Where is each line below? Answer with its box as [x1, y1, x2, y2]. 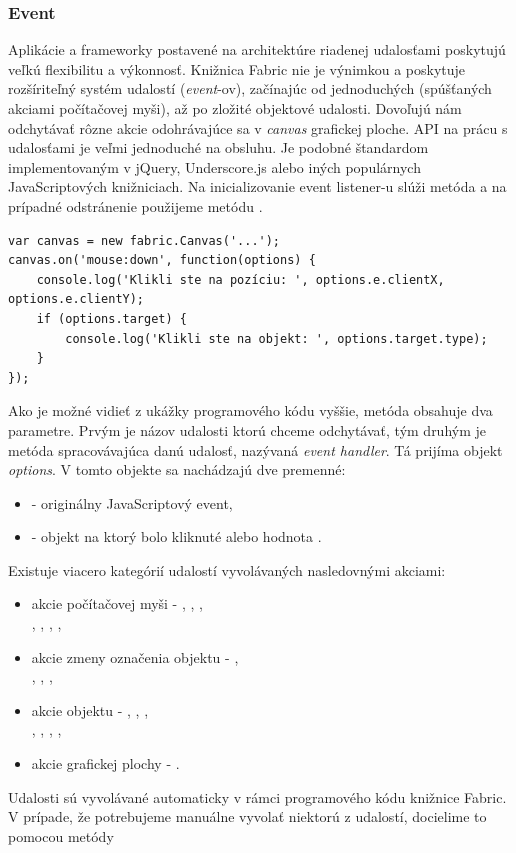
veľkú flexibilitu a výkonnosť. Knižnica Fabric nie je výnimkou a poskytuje [8, 58, 466, 79]
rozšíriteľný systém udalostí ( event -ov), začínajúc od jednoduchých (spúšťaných [8, 78, 492, 99]
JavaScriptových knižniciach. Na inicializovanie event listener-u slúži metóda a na [8, 176, 507, 197]
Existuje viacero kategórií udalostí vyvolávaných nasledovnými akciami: [8, 559, 446, 580]
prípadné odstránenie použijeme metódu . [8, 195, 263, 216]
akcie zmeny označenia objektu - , [31, 646, 239, 667]
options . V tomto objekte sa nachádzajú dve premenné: [8, 459, 346, 480]
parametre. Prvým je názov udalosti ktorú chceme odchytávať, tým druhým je [8, 419, 487, 440]
